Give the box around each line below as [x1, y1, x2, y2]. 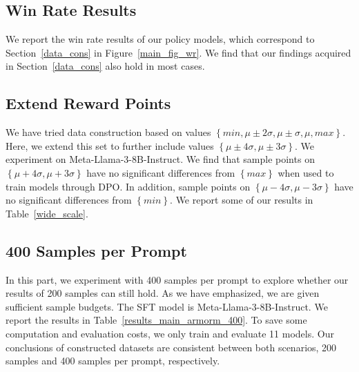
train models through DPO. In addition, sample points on [6, 179, 251, 193]
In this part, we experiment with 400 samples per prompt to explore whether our [6, 272, 349, 286]
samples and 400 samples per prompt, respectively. [6, 353, 220, 368]
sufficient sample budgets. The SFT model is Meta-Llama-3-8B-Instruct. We [6, 299, 328, 313]
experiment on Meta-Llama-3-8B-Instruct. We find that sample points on [6, 152, 315, 166]
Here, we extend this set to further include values [6, 138, 214, 153]
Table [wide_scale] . [6, 206, 88, 220]
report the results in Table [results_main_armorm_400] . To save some [6, 313, 307, 327]
